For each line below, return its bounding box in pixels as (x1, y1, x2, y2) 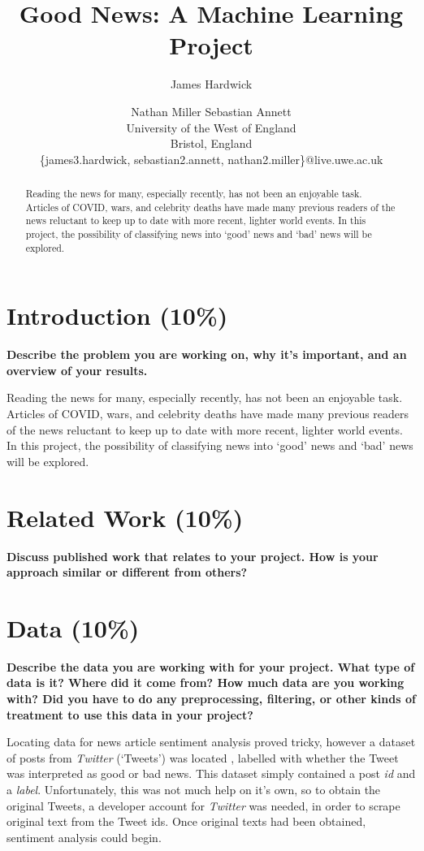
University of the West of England (126, 119, 296, 136)
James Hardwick (170, 76, 253, 93)
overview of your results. (6, 361, 148, 378)
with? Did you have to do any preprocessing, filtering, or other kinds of (6, 690, 416, 707)
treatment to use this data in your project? (6, 706, 253, 723)
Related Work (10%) (6, 500, 244, 533)
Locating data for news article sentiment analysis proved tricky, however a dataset (6, 733, 416, 750)
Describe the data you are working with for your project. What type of (6, 658, 415, 675)
